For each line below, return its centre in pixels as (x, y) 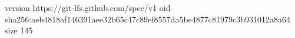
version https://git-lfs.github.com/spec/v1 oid (88, 7)
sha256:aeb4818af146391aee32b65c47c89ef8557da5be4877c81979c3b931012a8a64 (148, 19)
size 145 (19, 30)
